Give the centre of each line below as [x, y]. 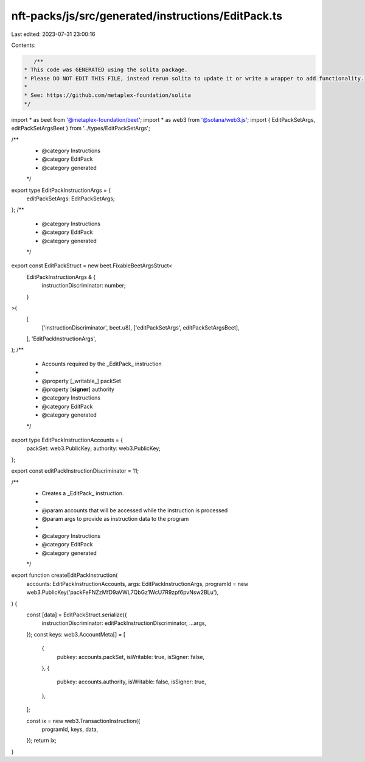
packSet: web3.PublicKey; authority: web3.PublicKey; [94, 448]
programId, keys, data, [70, 729]
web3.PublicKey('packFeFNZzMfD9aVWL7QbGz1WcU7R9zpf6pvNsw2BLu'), [123, 592]
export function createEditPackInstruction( [64, 575]
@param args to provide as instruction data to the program [115, 519]
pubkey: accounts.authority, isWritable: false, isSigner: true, [131, 682]
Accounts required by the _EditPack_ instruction [102, 364]
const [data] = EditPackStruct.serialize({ [77, 615]
